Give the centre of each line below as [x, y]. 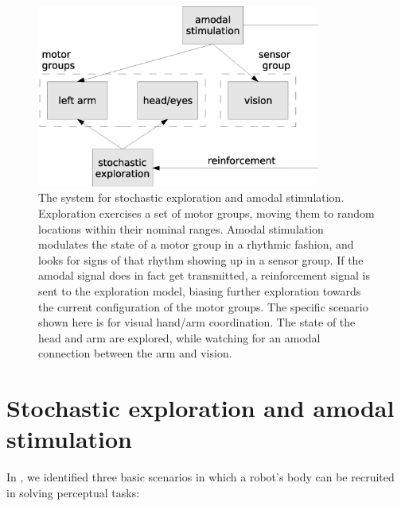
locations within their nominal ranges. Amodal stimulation [181, 228]
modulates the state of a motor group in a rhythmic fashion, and [196, 244]
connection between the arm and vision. [135, 353]
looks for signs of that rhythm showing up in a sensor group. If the [201, 259]
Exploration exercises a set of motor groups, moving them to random [206, 212]
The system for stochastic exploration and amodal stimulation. [191, 197]
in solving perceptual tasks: [73, 492]
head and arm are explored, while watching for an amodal [179, 337]
